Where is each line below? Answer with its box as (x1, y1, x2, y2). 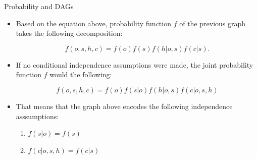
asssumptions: (16, 111, 59, 121)
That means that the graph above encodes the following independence (16, 100, 233, 111)
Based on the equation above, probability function (16, 18, 171, 28)
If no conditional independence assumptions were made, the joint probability (16, 59, 253, 70)
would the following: (49, 69, 112, 80)
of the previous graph (179, 18, 246, 28)
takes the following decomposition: (16, 28, 123, 38)
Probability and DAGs (4, 1, 74, 11)
